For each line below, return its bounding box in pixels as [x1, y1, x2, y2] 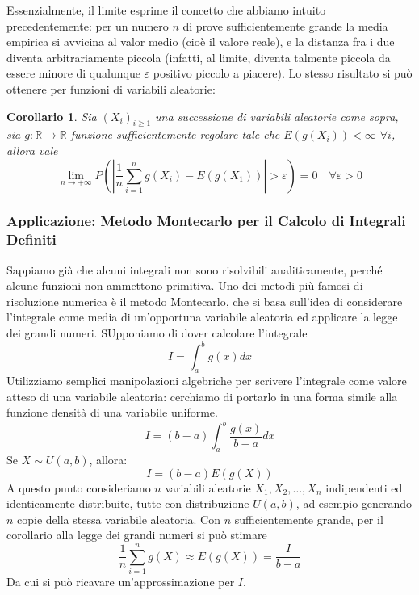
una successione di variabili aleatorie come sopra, [155, 107, 399, 124]
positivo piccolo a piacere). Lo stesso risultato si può [153, 65, 413, 82]
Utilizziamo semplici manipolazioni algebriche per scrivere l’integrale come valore [6, 371, 407, 388]
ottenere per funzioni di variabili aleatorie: [6, 80, 216, 97]
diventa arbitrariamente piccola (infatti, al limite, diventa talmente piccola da [6, 48, 391, 65]
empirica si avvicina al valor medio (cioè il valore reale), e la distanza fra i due [6, 33, 395, 50]
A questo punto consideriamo [6, 479, 151, 496]
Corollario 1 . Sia [6, 107, 97, 124]
